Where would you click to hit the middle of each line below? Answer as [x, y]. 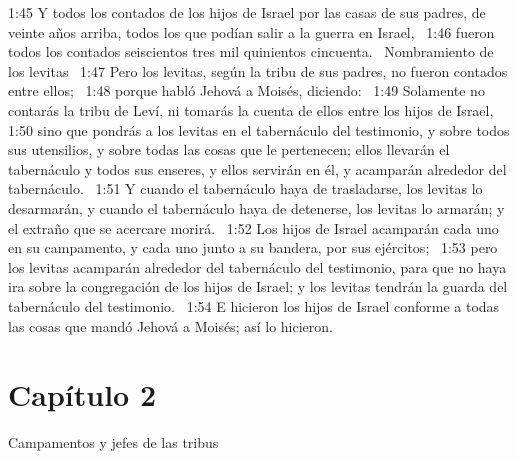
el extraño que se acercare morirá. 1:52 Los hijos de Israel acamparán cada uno [253, 227]
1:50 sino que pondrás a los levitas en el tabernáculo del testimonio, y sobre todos [259, 129]
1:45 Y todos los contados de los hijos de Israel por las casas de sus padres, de [247, 12]
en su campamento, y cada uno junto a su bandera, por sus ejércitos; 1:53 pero [253, 247]
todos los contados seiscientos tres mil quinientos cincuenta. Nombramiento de [251, 51]
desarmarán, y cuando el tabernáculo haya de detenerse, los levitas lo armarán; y [256, 207]
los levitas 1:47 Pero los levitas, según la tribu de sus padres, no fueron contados [258, 70]
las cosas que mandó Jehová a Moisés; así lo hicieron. [170, 325]
